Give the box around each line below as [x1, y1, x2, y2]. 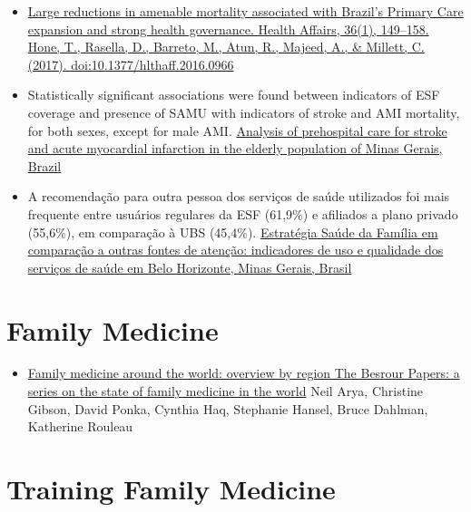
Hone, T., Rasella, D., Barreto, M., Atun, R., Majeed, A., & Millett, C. [27, 37, 425, 56]
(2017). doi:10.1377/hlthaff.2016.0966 [27, 54, 234, 73]
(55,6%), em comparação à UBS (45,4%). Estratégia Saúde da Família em [27, 222, 438, 241]
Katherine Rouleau [27, 417, 133, 436]
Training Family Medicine [6, 470, 336, 507]
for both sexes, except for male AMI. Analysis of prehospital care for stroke [27, 121, 447, 140]
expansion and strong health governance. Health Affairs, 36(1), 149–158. [27, 19, 429, 38]
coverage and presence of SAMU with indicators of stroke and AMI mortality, [27, 102, 460, 121]
